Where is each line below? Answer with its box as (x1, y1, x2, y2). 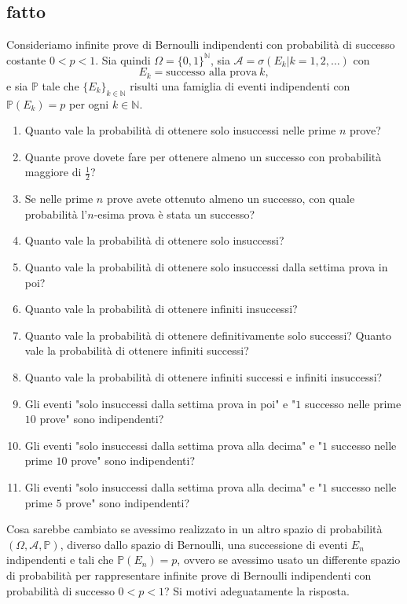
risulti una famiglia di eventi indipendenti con (130, 77, 350, 94)
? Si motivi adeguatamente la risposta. (163, 582, 350, 598)
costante (6, 51, 46, 68)
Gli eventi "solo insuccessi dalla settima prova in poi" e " (24, 395, 296, 411)
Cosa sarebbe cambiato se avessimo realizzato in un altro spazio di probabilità (6, 521, 383, 537)
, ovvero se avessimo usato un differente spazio (177, 551, 401, 568)
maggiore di (24, 164, 82, 180)
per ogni (69, 95, 109, 112)
